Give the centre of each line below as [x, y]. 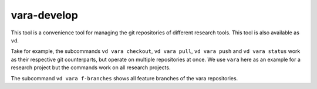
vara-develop [45, 15]
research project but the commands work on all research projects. [91, 67]
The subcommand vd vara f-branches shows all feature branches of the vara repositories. [124, 78]
